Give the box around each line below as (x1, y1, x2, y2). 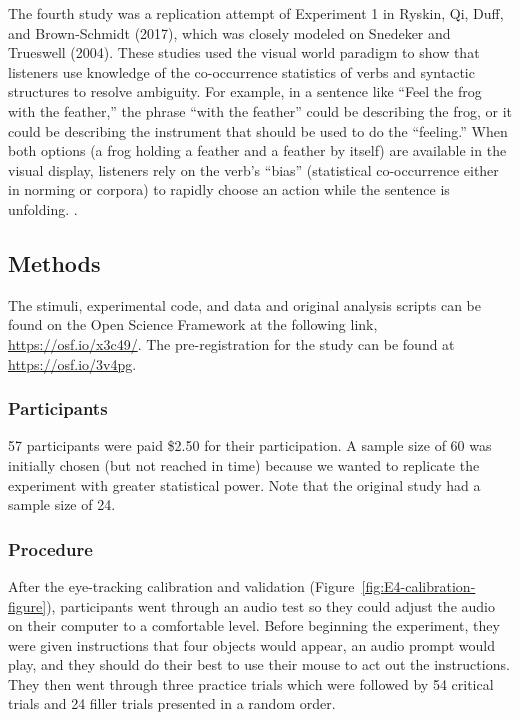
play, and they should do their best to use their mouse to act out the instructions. (8, 654, 510, 675)
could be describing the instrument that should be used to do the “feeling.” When (8, 120, 508, 141)
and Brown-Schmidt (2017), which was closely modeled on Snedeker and (8, 22, 451, 43)
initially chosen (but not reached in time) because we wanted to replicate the (8, 454, 480, 475)
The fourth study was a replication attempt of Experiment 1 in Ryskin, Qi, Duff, (8, 3, 504, 23)
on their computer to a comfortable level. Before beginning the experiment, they (8, 615, 500, 636)
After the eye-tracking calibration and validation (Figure (8, 575, 355, 596)
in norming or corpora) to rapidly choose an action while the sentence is (8, 179, 450, 200)
